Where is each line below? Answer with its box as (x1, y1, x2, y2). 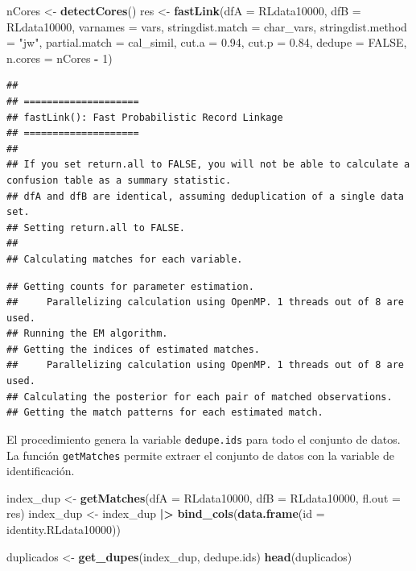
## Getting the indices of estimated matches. (6, 343, 260, 355)
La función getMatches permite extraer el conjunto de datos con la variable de (6, 446, 394, 463)
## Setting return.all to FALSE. (6, 221, 185, 234)
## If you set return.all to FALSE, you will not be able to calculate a (6, 159, 410, 171)
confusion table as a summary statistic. (6, 174, 232, 186)
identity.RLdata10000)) (6, 520, 121, 537)
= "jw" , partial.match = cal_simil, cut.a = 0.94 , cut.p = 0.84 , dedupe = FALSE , (6, 34, 407, 51)
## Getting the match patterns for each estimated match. (6, 407, 323, 419)
